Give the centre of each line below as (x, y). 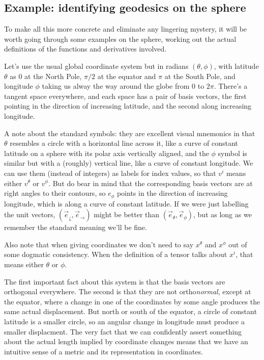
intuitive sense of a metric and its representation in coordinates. (104, 351)
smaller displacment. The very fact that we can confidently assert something (123, 331)
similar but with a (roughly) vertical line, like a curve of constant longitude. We (129, 163)
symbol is (232, 153)
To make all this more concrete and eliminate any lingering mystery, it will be (126, 29)
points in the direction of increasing (172, 193)
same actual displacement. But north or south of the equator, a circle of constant (130, 311)
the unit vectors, (30, 214)
